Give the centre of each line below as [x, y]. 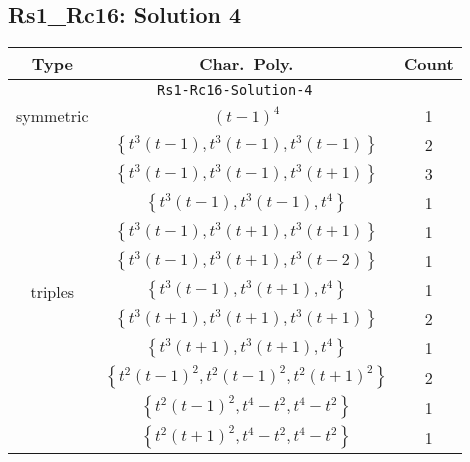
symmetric [52, 116]
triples [52, 291]
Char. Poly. [246, 64]
